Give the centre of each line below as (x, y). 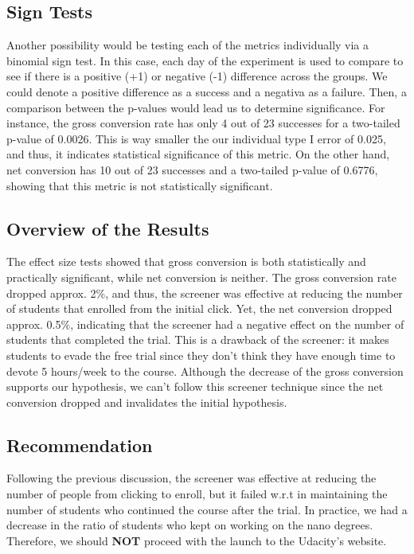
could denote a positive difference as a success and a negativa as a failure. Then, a (207, 91)
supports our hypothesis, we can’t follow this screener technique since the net (195, 386)
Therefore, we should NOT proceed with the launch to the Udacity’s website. (197, 540)
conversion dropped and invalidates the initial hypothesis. (147, 402)
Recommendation (80, 445)
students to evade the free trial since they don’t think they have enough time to (201, 355)
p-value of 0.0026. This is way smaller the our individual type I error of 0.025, (196, 138)
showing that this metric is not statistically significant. (140, 185)
